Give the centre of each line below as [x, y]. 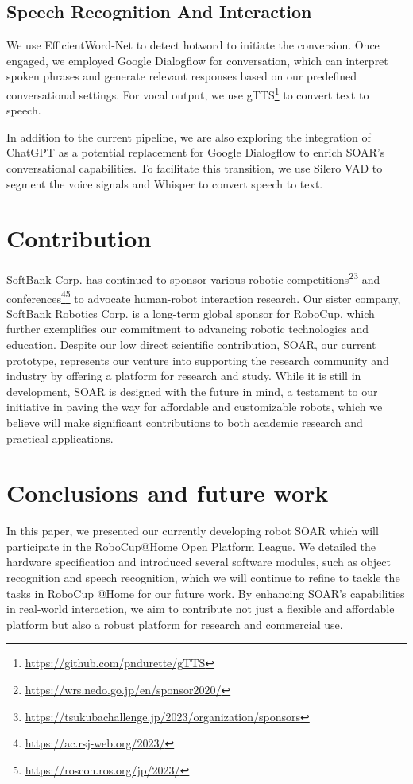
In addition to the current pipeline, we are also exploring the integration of [189, 136]
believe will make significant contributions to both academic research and [185, 422]
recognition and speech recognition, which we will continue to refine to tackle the [203, 578]
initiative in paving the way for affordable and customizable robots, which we [195, 407]
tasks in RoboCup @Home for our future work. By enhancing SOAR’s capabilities [206, 593]
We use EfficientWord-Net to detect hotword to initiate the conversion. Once [193, 45]
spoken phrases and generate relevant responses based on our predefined [181, 76]
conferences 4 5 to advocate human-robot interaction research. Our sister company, [204, 297]
